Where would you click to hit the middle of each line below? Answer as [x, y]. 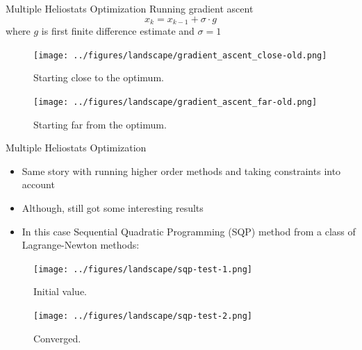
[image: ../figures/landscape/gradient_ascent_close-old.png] [180, 55]
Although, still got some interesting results [113, 207]
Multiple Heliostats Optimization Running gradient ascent [130, 8]
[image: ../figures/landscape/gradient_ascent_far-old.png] [175, 102]
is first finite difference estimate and [118, 31]
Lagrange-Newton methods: [81, 245]
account [38, 184]
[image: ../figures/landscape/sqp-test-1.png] [143, 269]
